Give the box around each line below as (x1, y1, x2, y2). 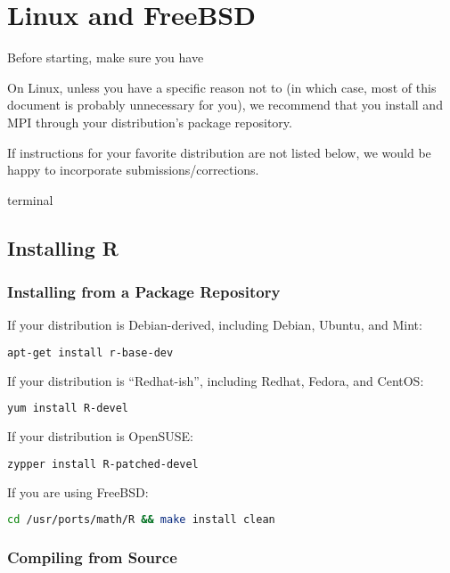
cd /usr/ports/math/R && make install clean (7, 513, 275, 527)
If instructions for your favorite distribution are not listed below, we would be (7, 143, 431, 161)
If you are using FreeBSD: (7, 482, 149, 501)
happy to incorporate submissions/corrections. (7, 160, 259, 179)
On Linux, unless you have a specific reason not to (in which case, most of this (7, 78, 437, 96)
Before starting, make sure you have (7, 48, 204, 67)
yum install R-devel (7, 402, 129, 415)
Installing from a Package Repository (7, 280, 281, 302)
